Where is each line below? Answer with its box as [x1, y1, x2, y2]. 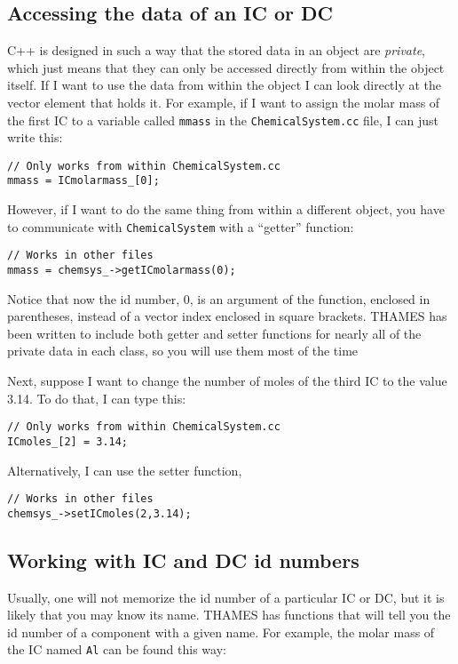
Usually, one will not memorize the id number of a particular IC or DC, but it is [7, 588, 445, 606]
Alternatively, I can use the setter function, [7, 460, 242, 479]
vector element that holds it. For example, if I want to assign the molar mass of [7, 92, 440, 111]
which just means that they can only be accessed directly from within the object [7, 58, 445, 76]
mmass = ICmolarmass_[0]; [7, 174, 160, 188]
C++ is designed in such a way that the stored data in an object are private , [7, 41, 425, 60]
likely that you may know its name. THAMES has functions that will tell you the [7, 605, 451, 624]
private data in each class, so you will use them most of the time [7, 341, 359, 360]
